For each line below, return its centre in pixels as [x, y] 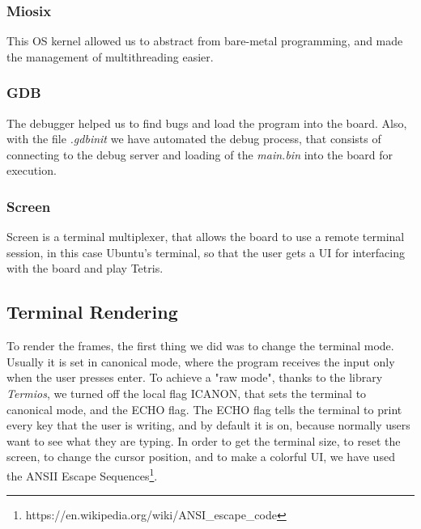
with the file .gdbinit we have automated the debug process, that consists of [194, 139]
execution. [32, 170]
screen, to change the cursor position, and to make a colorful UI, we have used [201, 457]
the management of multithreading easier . [110, 56]
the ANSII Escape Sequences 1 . [82, 474]
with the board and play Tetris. [85, 268]
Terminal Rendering [92, 312]
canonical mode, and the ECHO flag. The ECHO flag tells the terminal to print [204, 409]
